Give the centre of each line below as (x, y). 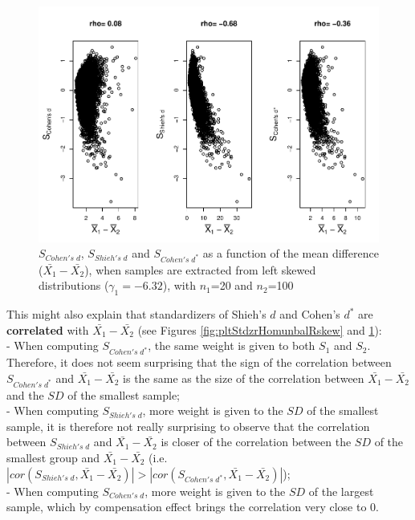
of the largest (341, 491)
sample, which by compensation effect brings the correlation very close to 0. (193, 507)
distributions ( (74, 285)
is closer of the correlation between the (256, 442)
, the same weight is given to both (232, 345)
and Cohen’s (310, 314)
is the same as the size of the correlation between (244, 378)
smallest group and (53, 457)
